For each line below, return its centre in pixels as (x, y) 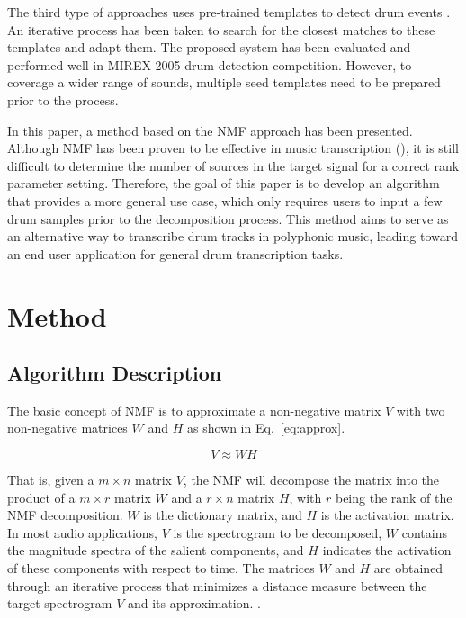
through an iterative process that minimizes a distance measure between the (217, 585)
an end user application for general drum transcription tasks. (175, 253)
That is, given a (51, 480)
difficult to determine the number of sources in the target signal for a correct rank (233, 165)
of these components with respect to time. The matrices (161, 568)
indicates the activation (387, 550)
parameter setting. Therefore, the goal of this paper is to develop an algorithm (224, 183)
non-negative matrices (67, 428)
